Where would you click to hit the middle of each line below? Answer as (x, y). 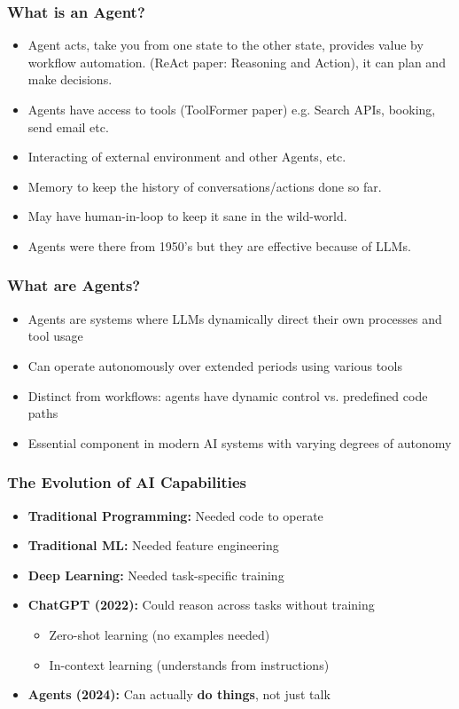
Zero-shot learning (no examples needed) (159, 634)
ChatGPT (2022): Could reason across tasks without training (201, 605)
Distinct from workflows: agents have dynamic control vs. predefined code (228, 395)
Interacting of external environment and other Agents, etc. (187, 157)
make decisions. (70, 79)
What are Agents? (74, 285)
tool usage (55, 336)
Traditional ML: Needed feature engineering (153, 545)
